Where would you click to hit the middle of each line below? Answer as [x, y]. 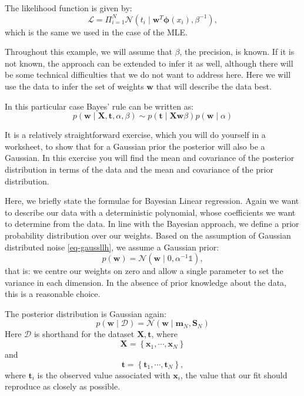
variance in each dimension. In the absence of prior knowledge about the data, [146, 282]
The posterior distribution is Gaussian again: [86, 313]
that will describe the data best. [214, 86]
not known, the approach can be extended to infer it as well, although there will [149, 63]
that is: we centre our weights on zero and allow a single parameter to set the [144, 271]
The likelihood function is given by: [69, 8]
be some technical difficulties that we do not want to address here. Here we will [148, 75]
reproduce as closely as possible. [63, 386]
